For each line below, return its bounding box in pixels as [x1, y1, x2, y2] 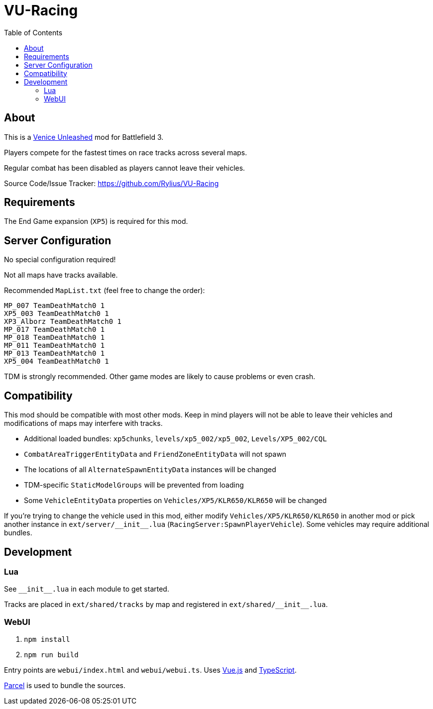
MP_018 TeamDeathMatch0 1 [4, 333, 105, 342]
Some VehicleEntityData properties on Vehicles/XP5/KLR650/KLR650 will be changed [24, 496, 327, 505]
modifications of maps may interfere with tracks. [4, 419, 163, 428]
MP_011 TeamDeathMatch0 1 [4, 341, 105, 350]
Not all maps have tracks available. [4, 271, 118, 280]
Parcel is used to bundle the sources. [4, 681, 126, 690]
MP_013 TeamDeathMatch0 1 [4, 349, 105, 358]
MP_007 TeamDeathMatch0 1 [4, 302, 105, 310]
